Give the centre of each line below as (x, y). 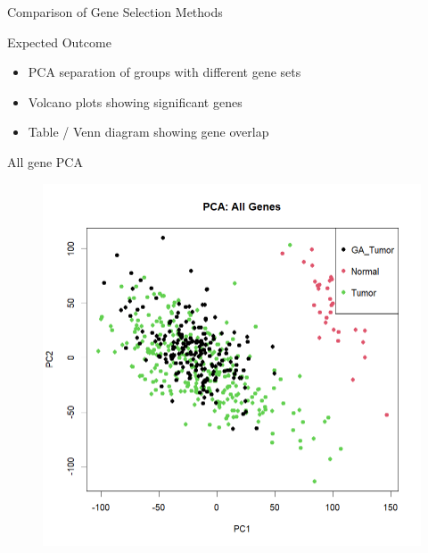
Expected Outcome (59, 42)
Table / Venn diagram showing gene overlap (148, 132)
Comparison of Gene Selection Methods (115, 12)
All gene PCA (45, 161)
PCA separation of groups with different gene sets (165, 72)
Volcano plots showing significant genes (135, 101)
